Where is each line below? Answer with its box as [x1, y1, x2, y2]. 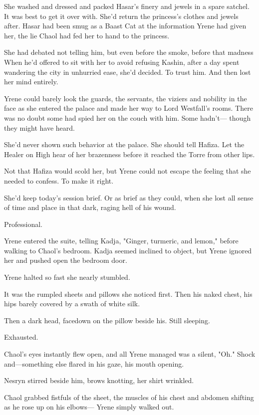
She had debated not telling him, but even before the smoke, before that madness [4, 47, 254, 57]
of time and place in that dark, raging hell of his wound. [4, 202, 176, 212]
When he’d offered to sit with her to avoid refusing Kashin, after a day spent [4, 56, 240, 67]
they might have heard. [4, 122, 75, 133]
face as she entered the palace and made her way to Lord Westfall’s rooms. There [4, 103, 253, 113]
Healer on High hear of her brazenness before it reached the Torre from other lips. [4, 149, 255, 159]
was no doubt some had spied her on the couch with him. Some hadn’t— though [4, 112, 251, 123]
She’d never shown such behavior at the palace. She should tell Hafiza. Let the [4, 139, 245, 150]
